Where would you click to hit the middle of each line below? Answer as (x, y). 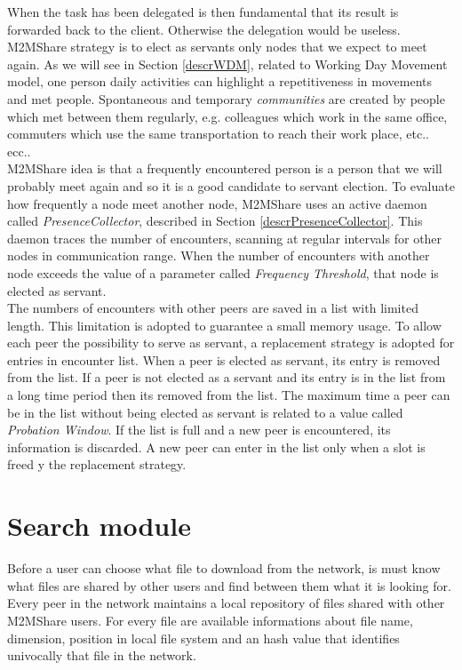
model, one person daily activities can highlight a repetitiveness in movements (220, 81)
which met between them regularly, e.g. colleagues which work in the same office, (227, 116)
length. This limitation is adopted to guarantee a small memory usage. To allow (224, 325)
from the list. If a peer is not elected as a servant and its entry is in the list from (227, 377)
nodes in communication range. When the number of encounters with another (219, 255)
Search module (99, 526)
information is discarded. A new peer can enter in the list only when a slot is (216, 447)
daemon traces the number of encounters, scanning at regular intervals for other (225, 238)
